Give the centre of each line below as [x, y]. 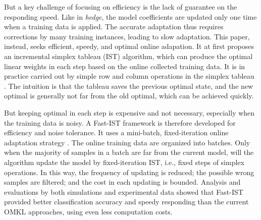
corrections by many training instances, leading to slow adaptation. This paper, [127, 36]
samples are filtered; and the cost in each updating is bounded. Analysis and [122, 182]
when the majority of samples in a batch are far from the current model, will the [129, 152]
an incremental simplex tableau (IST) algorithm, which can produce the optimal [128, 56]
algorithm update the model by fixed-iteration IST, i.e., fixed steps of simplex [124, 162]
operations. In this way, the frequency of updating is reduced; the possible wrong [129, 172]
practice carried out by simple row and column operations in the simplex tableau [129, 76]
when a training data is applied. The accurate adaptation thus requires [114, 26]
